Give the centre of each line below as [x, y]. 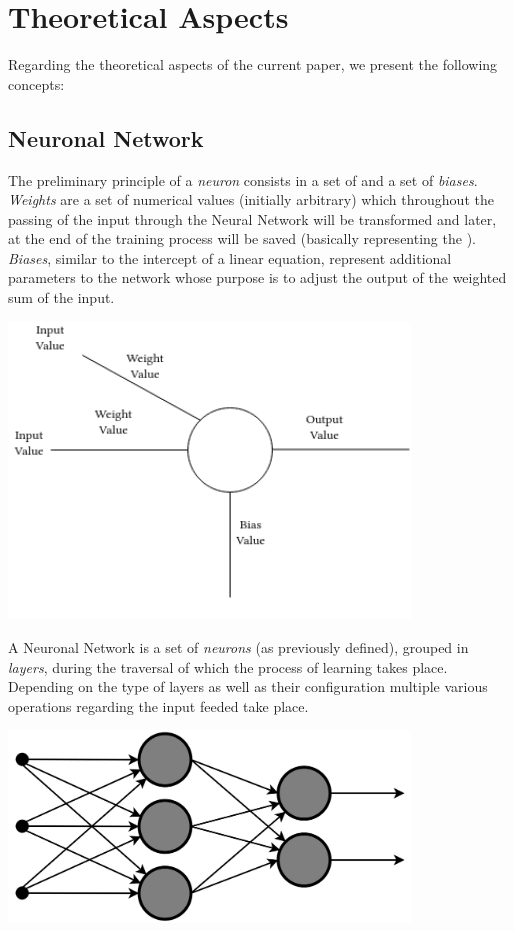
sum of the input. [61, 297]
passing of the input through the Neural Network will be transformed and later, [252, 218]
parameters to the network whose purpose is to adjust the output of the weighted [257, 277]
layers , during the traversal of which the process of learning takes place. [228, 666]
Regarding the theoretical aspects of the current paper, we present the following [253, 64]
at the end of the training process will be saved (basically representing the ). [242, 238]
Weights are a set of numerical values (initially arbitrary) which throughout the [251, 199]
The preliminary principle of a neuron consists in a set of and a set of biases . [243, 179]
